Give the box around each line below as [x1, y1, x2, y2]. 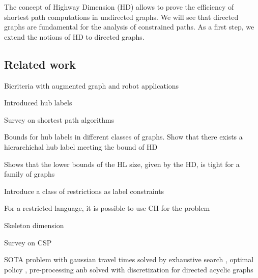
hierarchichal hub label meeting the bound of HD [4, 141, 158, 152]
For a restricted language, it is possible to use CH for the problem [4, 203, 210, 213]
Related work [4, 56, 76, 72]
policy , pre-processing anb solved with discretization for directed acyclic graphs [4, 264, 253, 274]
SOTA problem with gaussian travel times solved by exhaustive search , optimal [4, 254, 254, 265]
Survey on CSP [4, 237, 52, 247]
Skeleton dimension [4, 219, 64, 230]
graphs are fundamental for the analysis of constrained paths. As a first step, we [4, 21, 254, 32]
